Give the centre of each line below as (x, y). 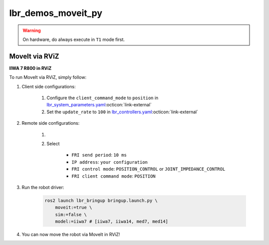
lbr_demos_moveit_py (56, 13)
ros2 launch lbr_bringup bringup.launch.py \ (101, 200)
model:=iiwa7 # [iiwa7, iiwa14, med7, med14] (112, 222)
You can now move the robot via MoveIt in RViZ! (71, 235)
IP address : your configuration (110, 162)
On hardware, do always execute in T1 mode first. (74, 39)
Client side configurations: (49, 86)
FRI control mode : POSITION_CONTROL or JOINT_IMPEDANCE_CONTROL (148, 169)
